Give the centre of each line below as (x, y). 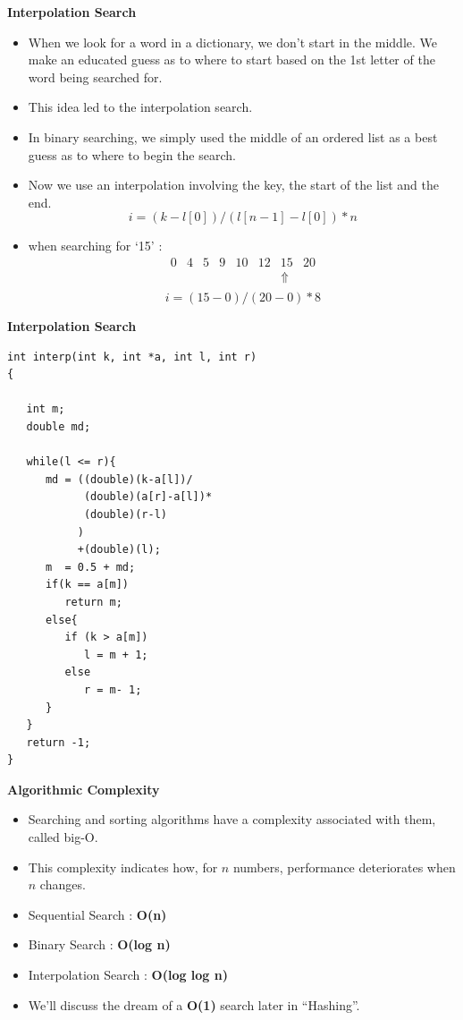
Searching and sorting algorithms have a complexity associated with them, (232, 819)
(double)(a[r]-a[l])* (148, 497)
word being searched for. (95, 76)
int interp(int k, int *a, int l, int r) (132, 357)
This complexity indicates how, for (123, 867)
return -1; (59, 742)
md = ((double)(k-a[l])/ (119, 479)
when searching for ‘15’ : (95, 246)
